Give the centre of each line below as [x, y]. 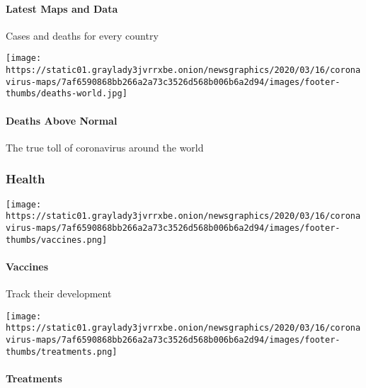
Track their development [59, 293]
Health [25, 179]
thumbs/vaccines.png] [57, 240]
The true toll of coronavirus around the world [105, 147]
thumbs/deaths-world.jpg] [67, 94]
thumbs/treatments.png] [62, 352]
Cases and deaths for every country [82, 35]
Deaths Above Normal [62, 120]
